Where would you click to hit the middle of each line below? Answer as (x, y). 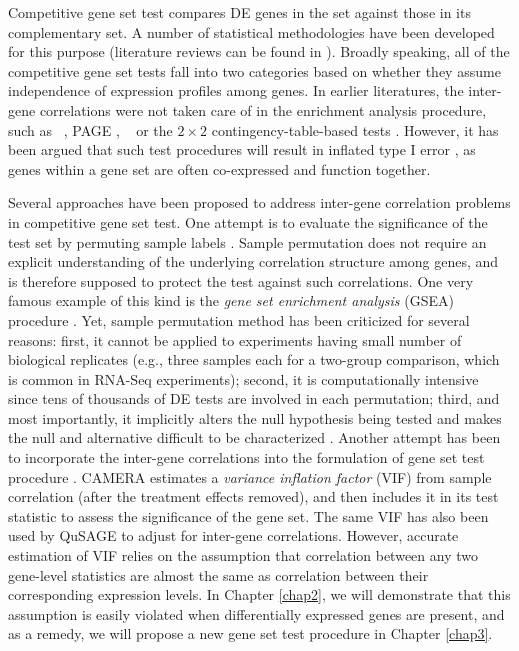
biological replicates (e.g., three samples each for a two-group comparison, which (254, 359)
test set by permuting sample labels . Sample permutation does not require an (247, 241)
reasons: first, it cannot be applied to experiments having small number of (235, 339)
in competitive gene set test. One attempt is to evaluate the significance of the (248, 221)
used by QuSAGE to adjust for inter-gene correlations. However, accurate (233, 535)
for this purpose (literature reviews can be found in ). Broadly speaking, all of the (259, 51)
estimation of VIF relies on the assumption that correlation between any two (243, 555)
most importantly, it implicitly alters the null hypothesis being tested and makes (255, 417)
